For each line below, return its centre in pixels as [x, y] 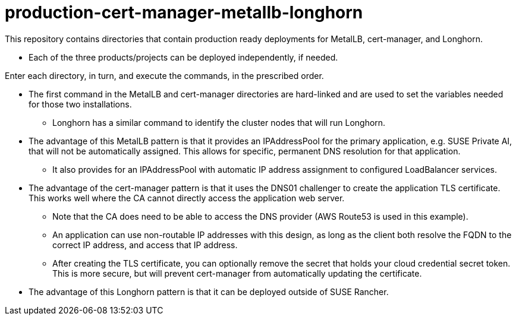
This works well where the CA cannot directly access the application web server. [187, 198]
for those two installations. [80, 104]
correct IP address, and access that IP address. [145, 245]
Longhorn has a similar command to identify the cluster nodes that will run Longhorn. [219, 122]
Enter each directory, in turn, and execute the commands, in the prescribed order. [164, 75]
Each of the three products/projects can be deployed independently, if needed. [183, 57]
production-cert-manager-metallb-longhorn [184, 12]
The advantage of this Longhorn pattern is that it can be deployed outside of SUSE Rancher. [209, 292]
